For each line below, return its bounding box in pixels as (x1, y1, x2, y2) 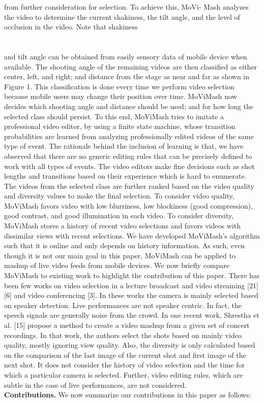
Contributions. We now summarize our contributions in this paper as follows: (4, 389, 251, 400)
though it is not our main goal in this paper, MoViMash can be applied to (4, 250, 236, 260)
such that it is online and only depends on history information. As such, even (4, 240, 245, 251)
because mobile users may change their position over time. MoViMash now (4, 91, 237, 102)
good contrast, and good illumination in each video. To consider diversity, (4, 210, 234, 221)
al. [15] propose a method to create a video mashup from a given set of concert (4, 320, 250, 330)
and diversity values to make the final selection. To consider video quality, (4, 190, 234, 201)
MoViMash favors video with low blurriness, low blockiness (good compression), (4, 200, 253, 211)
